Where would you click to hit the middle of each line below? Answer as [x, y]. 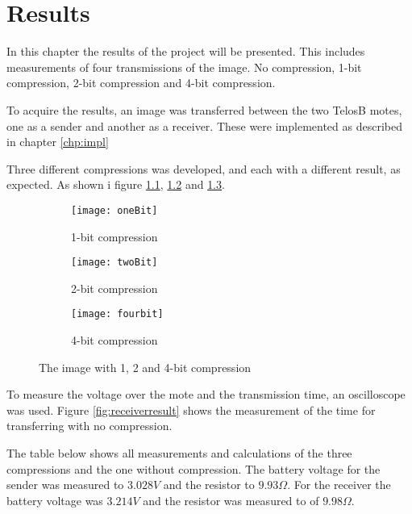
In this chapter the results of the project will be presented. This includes [186, 51]
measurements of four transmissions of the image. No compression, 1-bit [184, 67]
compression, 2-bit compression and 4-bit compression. [141, 83]
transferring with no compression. [89, 426]
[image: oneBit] [114, 210]
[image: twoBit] [114, 263]
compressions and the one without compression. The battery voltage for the [194, 468]
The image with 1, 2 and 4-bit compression [145, 367]
